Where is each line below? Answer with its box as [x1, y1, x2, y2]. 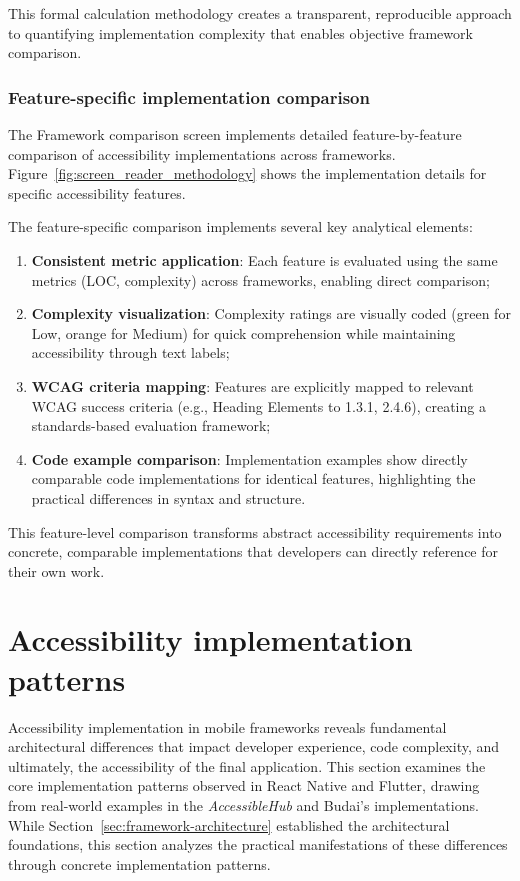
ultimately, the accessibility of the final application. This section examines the [8, 755, 486, 776]
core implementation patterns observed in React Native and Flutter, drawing [8, 775, 480, 796]
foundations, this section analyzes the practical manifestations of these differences [8, 834, 508, 855]
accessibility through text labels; [31, 342, 230, 363]
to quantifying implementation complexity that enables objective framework [8, 22, 473, 43]
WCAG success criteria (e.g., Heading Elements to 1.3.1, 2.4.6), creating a [31, 395, 486, 416]
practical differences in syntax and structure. [31, 487, 306, 508]
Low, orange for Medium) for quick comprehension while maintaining [31, 322, 456, 343]
